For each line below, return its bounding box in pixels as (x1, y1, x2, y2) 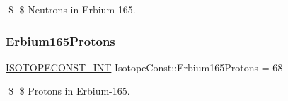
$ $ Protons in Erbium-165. (8, 83, 130, 98)
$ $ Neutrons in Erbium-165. (8, 2, 136, 16)
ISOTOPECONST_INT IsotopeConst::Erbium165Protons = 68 (6, 59, 283, 74)
